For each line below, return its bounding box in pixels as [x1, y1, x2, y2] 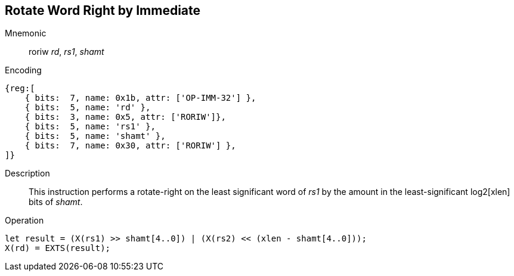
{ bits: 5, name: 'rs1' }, [24, 122, 156, 132]
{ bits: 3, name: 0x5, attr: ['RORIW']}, [24, 112, 226, 122]
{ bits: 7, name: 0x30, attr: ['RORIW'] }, [24, 141, 236, 151]
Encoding [5, 65, 42, 76]
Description [5, 168, 50, 179]
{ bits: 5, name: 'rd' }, [24, 103, 151, 113]
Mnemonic [5, 28, 47, 39]
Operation [5, 215, 44, 226]
